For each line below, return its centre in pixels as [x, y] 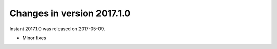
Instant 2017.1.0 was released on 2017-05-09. [57, 29]
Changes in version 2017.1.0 [70, 13]
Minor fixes [34, 38]
